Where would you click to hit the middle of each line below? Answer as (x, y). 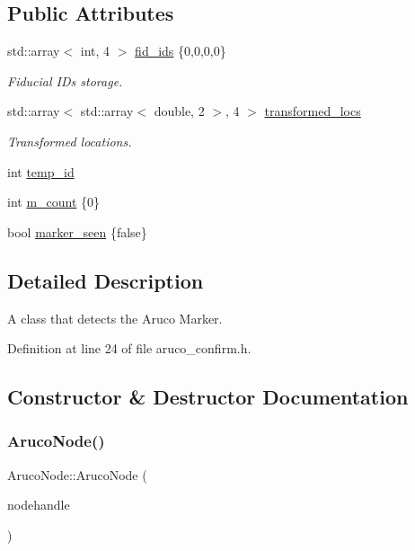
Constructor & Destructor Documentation (208, 397)
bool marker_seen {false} (77, 231)
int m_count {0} (54, 202)
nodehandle (39, 505)
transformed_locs (313, 111)
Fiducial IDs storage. (65, 80)
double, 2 (179, 111)
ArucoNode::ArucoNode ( (77, 474)
